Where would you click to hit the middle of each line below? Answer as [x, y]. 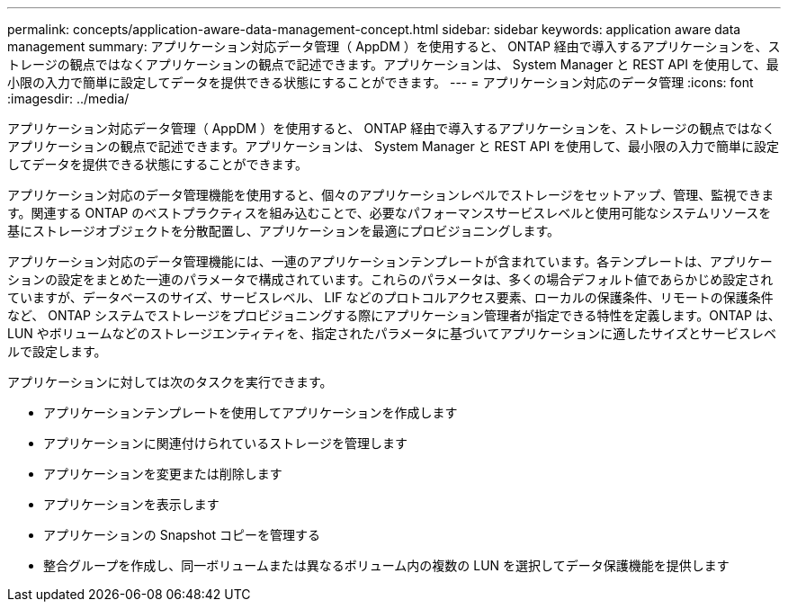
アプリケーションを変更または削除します [163, 474]
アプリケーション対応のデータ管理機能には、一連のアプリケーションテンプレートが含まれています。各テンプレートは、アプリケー [390, 261]
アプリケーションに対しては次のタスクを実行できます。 [170, 382]
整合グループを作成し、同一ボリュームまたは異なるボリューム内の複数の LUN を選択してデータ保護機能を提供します [386, 565]
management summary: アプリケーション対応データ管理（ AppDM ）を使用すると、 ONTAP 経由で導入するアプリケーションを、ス [394, 46]
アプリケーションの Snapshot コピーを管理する [182, 535]
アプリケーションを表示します [131, 504]
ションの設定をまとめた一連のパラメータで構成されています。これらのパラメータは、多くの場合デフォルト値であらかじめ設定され [390, 279]
